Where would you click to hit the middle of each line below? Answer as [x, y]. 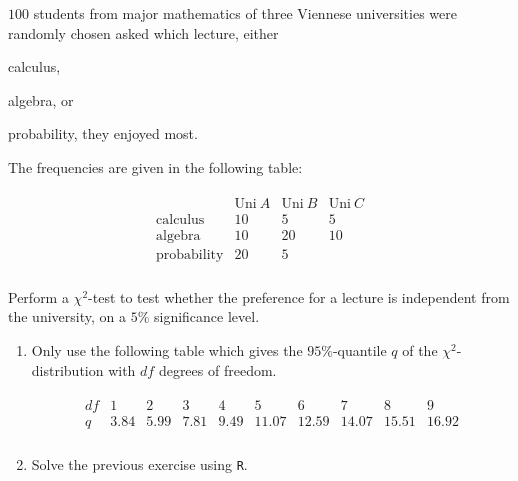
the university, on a [67, 316]
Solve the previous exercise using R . [139, 464]
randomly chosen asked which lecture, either [143, 32]
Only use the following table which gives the [167, 349]
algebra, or [41, 99]
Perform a [38, 296]
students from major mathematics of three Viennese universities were [245, 13]
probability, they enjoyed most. [103, 133]
